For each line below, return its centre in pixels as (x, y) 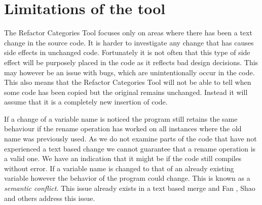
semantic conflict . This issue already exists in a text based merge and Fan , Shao (130, 188)
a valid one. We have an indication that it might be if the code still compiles (123, 158)
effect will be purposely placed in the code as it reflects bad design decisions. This (131, 62)
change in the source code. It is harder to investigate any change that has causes (129, 42)
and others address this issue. (50, 198)
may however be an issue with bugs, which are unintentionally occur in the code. (129, 72)
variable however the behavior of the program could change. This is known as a (127, 178)
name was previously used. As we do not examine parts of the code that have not (130, 139)
